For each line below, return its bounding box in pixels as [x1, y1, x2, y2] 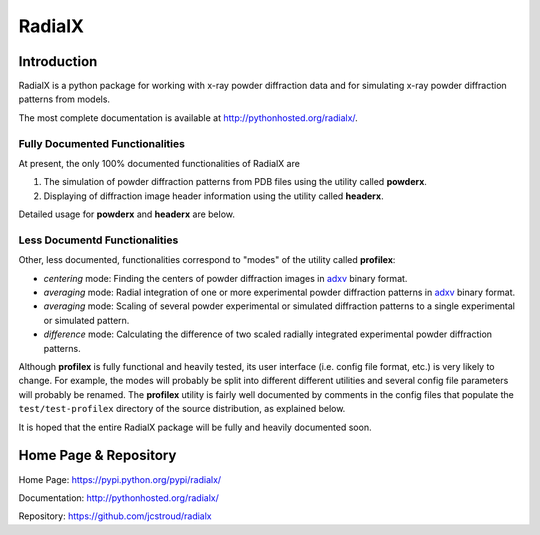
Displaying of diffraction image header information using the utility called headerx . [43, 190, 384, 202]
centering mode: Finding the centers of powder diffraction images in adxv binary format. [43, 272, 408, 284]
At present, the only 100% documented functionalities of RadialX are [18, 157, 300, 169]
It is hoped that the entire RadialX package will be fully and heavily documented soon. [18, 421, 372, 433]
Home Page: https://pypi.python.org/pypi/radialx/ [18, 473, 222, 485]
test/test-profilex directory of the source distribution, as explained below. [18, 403, 346, 415]
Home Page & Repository [18, 447, 177, 464]
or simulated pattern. [43, 314, 130, 326]
